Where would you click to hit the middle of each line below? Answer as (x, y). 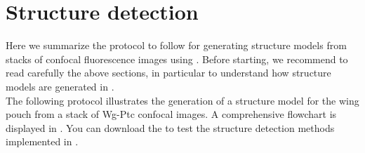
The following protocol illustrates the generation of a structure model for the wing (182, 100)
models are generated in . (60, 86)
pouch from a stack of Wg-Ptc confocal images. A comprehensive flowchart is (171, 114)
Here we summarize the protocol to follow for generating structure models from (176, 45)
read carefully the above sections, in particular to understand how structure (168, 73)
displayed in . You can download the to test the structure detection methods (170, 127)
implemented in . (42, 141)
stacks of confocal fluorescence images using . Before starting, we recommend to (177, 59)
